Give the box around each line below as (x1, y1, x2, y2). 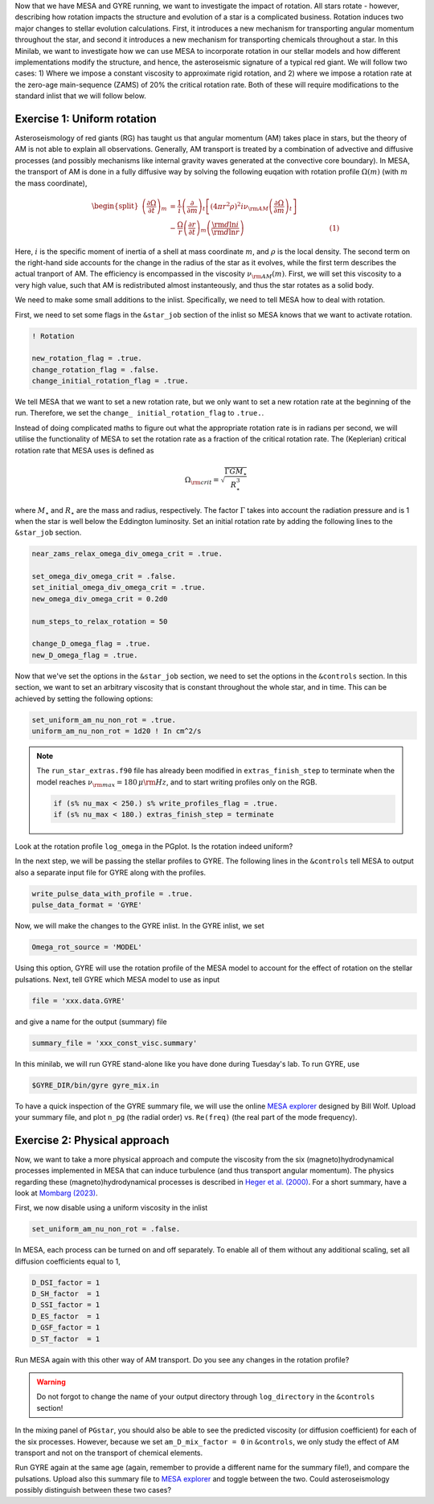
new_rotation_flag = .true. (31, 354, 142, 363)
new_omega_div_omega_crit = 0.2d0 (31, 594, 168, 603)
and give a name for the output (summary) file (14, 1017, 168, 1027)
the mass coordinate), (14, 178, 88, 188)
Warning (36, 1377, 66, 1387)
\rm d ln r (211, 227, 240, 236)
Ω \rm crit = (185, 475, 220, 486)
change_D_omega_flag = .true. (31, 639, 151, 649)
